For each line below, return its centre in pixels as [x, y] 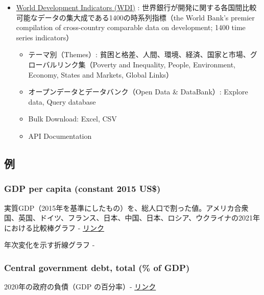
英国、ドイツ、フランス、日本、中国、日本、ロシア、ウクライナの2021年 [139, 218]
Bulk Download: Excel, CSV [73, 119]
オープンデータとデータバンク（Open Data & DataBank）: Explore [138, 92]
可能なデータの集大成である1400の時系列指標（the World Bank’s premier [135, 17]
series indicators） [45, 37]
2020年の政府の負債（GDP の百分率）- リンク [80, 287]
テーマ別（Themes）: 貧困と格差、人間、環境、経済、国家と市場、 [139, 54]
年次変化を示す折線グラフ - [50, 245]
